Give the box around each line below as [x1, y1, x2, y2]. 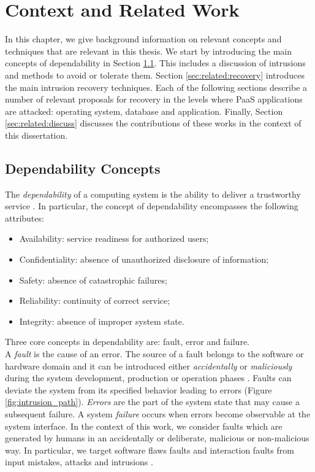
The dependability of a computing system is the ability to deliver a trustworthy [5, 187, 301, 200]
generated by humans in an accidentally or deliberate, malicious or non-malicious [5, 431, 309, 444]
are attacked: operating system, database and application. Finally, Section [5, 104, 283, 117]
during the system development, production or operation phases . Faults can [5, 371, 292, 384]
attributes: [5, 211, 44, 224]
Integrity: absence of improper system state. [19, 314, 184, 327]
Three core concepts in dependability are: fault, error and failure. [5, 335, 249, 348]
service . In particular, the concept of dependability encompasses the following [5, 199, 298, 212]
